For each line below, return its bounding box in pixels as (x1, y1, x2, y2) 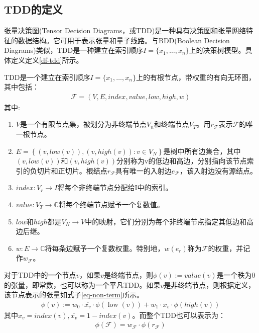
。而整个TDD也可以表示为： (132, 309, 225, 320)
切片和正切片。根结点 (37, 165, 107, 176)
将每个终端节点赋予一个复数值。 (58, 199, 164, 209)
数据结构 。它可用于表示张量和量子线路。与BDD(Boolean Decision (18, 35, 230, 45)
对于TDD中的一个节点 (4, 269, 76, 280)
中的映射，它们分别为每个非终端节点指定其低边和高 (85, 216, 254, 226)
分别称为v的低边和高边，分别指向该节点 (116, 155, 247, 166)
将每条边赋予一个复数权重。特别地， (45, 242, 165, 253)
